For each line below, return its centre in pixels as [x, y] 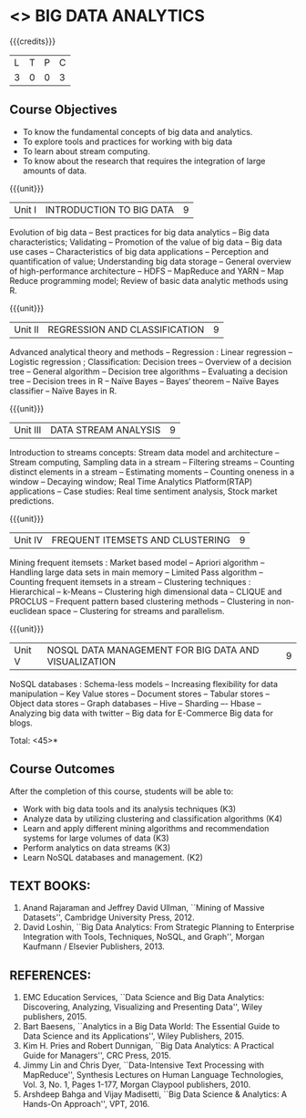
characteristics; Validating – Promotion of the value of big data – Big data [146, 242]
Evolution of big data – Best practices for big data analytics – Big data [140, 232]
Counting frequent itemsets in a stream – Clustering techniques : [130, 581]
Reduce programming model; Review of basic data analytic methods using [149, 280]
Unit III [28, 430]
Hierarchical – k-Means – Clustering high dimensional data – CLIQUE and [146, 591]
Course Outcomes [62, 769]
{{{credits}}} [33, 41]
